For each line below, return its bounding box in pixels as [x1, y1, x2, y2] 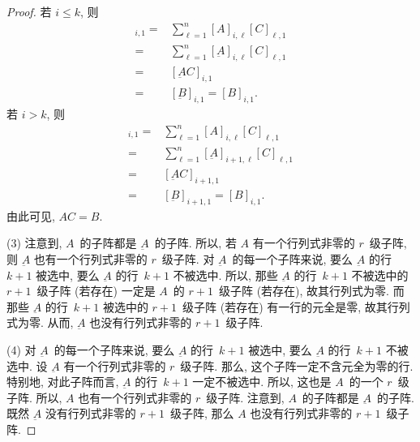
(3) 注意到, [6, 234, 62, 251]
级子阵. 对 [161, 251, 215, 267]
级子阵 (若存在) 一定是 [36, 282, 156, 299]
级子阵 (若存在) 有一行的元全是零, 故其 [182, 298, 388, 315]
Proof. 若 [6, 3, 52, 19]
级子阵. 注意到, [206, 388, 285, 406]
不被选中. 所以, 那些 [173, 266, 278, 283]
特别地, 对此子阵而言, [6, 373, 119, 390]
